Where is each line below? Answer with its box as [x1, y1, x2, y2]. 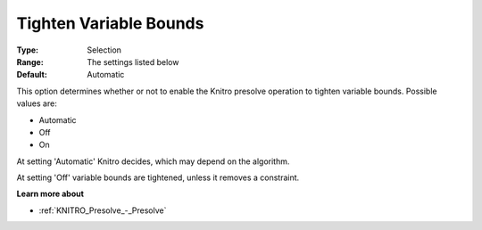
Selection [87, 45, 122, 55]
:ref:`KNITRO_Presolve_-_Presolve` [38, 205, 167, 216]
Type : [16, 45, 39, 55]
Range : [16, 56, 44, 67]
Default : [16, 70, 48, 80]
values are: [16, 98, 57, 109]
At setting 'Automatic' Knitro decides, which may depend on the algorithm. [16, 156, 290, 167]
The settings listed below [87, 56, 179, 67]
